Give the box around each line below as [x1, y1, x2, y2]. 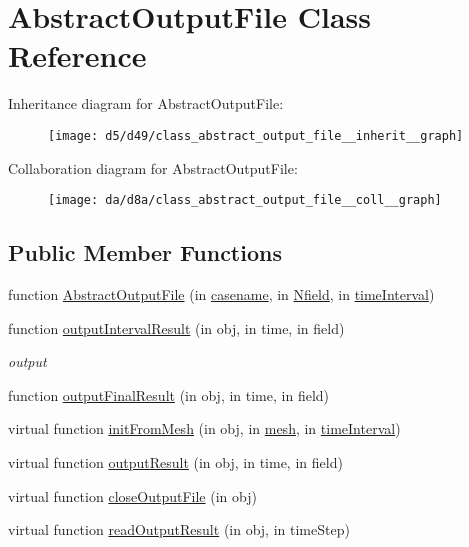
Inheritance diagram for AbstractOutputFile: [8, 93, 284, 114]
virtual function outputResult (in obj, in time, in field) [8, 451, 343, 472]
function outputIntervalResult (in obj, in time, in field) [8, 317, 345, 338]
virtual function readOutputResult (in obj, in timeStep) [8, 519, 350, 540]
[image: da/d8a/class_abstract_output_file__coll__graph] [48, 193, 442, 208]
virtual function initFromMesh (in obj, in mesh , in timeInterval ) [8, 418, 401, 439]
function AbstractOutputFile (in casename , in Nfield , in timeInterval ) [8, 284, 435, 305]
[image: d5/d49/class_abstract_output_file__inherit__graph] [48, 128, 464, 143]
